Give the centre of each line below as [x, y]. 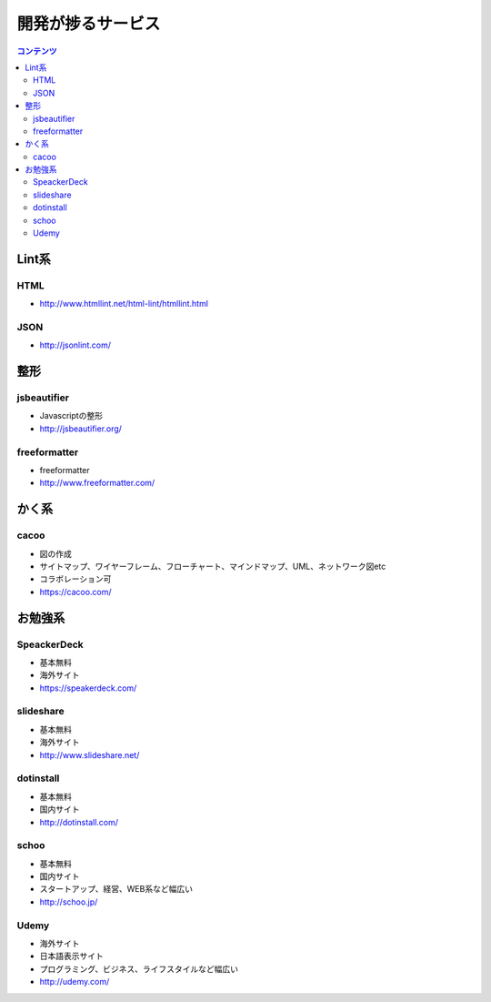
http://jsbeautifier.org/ [81, 429]
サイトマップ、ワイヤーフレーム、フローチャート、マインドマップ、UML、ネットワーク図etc [213, 566]
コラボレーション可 [75, 579]
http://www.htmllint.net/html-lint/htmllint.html [124, 304]
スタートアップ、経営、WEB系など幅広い [116, 889]
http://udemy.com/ [75, 982]
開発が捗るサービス [89, 24]
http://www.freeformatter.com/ [97, 483]
